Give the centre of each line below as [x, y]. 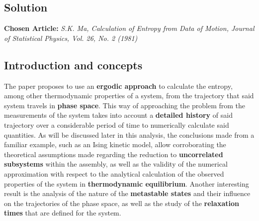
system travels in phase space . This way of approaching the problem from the [125, 105]
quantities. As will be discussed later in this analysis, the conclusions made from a [129, 134]
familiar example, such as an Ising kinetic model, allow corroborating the [115, 144]
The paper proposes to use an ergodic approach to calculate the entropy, [118, 86]
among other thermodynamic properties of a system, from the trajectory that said [129, 96]
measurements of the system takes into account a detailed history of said [118, 115]
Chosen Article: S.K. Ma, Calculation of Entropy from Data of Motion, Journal [129, 28]
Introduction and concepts [73, 65]
